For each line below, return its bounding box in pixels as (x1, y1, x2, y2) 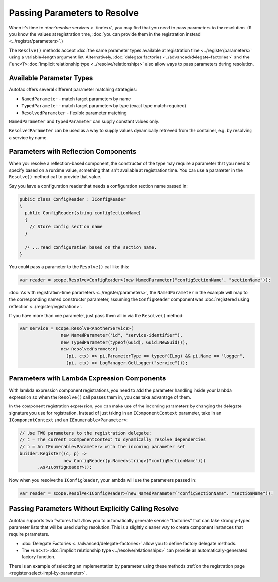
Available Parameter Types (9, 74, 93, 82)
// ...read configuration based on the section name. (25, 244, 157, 250)
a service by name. (9, 134, 48, 140)
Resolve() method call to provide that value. (9, 174, 102, 180)
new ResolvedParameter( (60, 347, 118, 352)
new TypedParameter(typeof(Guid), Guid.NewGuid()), (60, 339, 188, 345)
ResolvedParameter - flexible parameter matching (21, 110, 127, 116)
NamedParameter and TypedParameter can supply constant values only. (9, 118, 160, 124)
